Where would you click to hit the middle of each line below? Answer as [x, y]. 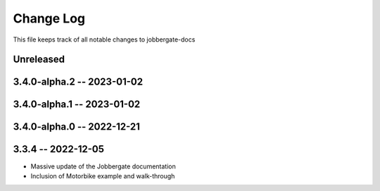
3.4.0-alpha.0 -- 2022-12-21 [77, 127]
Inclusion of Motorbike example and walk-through [103, 175]
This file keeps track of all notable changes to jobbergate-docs [104, 39]
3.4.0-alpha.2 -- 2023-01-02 [78, 82]
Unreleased [39, 60]
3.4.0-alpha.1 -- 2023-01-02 [77, 105]
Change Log [49, 18]
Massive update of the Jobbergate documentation [103, 166]
